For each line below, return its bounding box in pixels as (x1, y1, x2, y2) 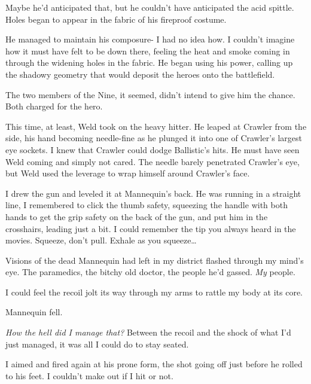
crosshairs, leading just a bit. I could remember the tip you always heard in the (5, 222, 296, 234)
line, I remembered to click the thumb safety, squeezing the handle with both (5, 199, 288, 211)
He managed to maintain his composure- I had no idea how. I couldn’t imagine (5, 33, 295, 45)
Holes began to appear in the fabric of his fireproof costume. (5, 13, 227, 25)
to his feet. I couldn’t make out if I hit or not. (5, 369, 173, 382)
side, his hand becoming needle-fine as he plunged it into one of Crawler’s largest (5, 132, 302, 144)
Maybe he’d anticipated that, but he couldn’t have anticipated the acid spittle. (5, 1, 294, 13)
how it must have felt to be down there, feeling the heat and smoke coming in (5, 44, 290, 57)
